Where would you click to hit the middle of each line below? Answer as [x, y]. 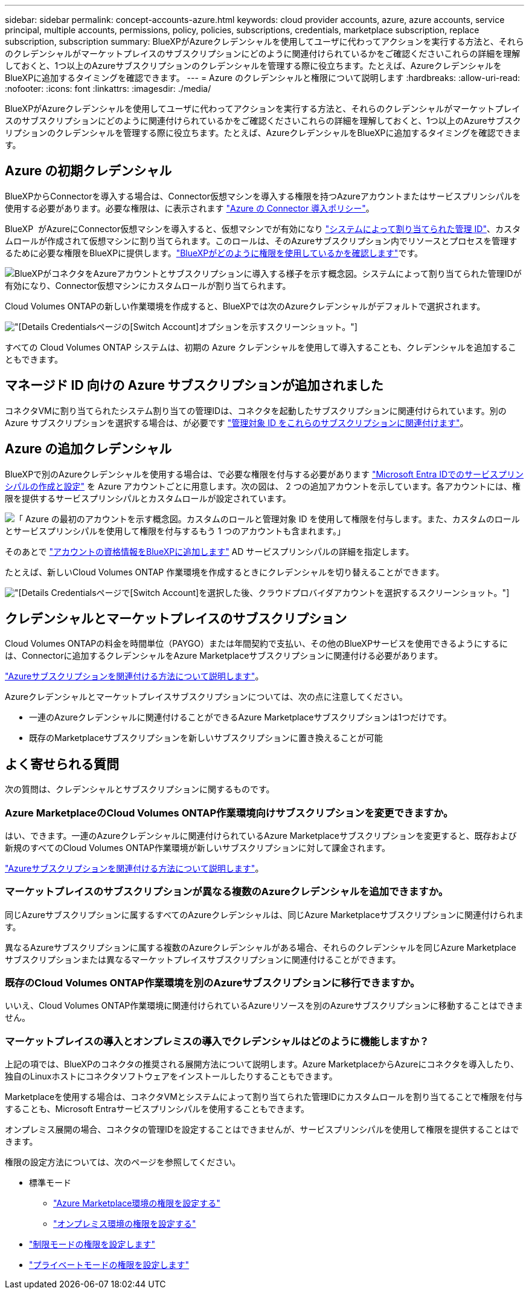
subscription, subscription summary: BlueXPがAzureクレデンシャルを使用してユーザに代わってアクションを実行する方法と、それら [264, 41]
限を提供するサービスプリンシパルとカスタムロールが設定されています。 [148, 498]
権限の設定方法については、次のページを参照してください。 [123, 1162]
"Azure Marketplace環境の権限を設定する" [137, 1203]
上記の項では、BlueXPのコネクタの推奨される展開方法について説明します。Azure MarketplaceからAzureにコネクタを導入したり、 [262, 1064]
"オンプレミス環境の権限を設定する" [125, 1224]
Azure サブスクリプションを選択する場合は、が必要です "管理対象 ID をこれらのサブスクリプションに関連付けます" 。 [237, 422]
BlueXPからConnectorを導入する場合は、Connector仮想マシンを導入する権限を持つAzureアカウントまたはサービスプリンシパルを [263, 196]
